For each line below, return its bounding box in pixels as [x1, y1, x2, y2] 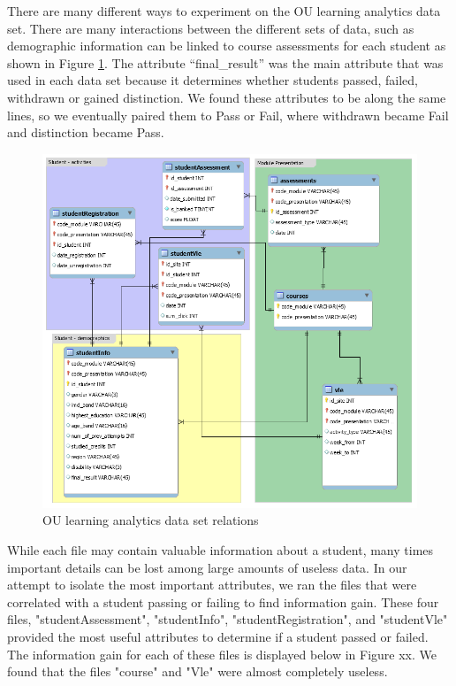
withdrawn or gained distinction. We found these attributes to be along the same [7, 88, 446, 106]
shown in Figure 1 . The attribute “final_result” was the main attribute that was [7, 53, 444, 72]
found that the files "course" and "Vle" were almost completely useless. [7, 662, 388, 681]
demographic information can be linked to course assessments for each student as [7, 36, 446, 55]
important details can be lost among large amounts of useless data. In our [7, 558, 407, 576]
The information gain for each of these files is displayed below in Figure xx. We [7, 644, 437, 663]
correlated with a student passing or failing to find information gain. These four [7, 592, 439, 611]
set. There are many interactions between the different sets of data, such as [7, 19, 414, 37]
